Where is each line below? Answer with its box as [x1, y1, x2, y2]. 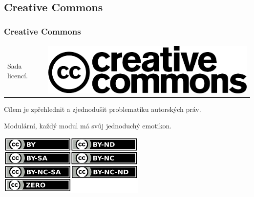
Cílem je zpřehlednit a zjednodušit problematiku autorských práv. [4, 104, 201, 114]
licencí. [7, 70, 28, 80]
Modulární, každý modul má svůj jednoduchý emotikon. [4, 120, 172, 130]
